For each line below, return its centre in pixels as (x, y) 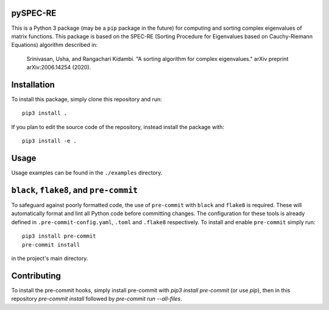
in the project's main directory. (50, 258)
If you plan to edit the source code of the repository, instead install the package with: (118, 127)
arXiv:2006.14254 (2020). (59, 68)
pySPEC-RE (34, 13)
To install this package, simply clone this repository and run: (87, 99)
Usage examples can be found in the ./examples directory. (87, 173)
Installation (33, 84)
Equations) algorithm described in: (55, 45)
